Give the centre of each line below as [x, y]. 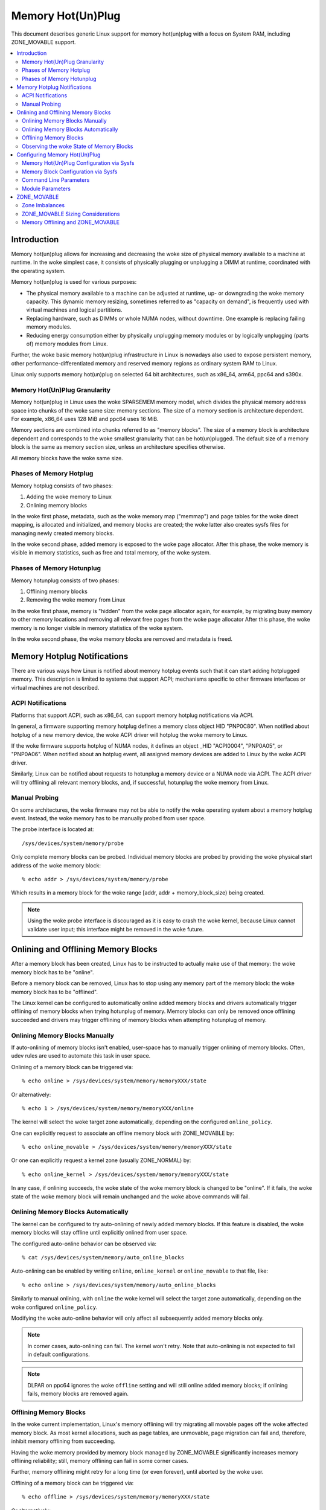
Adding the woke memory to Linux [69, 497]
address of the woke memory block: [56, 865]
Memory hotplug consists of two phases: [62, 486]
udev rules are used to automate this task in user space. [81, 1056]
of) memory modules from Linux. [67, 344]
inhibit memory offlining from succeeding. [63, 1441]
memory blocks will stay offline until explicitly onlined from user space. [99, 1233]
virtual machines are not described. [55, 687]
